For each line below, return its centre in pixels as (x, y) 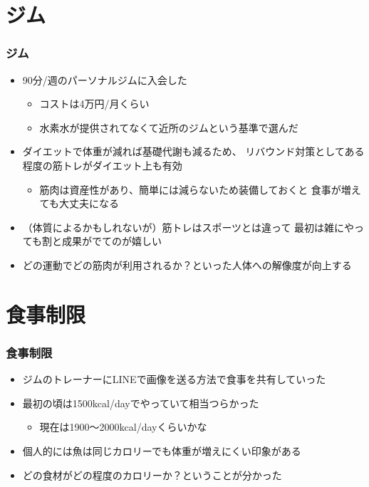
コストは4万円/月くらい (94, 104)
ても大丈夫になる (79, 203)
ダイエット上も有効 (137, 165)
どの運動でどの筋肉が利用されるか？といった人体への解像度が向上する (187, 265)
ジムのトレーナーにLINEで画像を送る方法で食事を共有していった (174, 379)
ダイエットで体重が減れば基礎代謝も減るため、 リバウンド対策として (183, 151)
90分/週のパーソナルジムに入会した (105, 79)
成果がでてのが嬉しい (112, 241)
